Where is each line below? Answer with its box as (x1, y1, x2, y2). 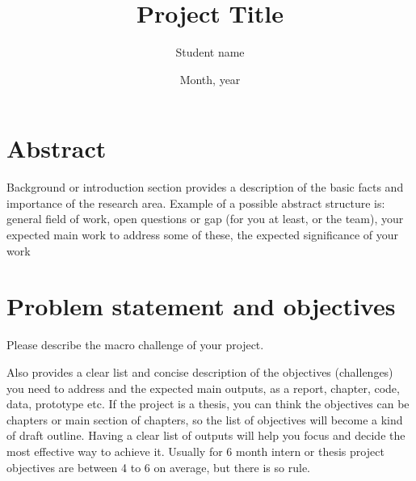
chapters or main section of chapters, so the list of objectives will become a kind (6, 411, 403, 428)
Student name (175, 44, 245, 61)
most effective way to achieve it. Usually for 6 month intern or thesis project (6, 442, 384, 459)
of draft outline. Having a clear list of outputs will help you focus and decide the (6, 427, 405, 444)
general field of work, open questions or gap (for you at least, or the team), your (6, 210, 404, 227)
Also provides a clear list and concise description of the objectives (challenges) (6, 363, 393, 380)
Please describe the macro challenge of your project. (6, 336, 264, 353)
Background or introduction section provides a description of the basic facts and (6, 179, 404, 196)
